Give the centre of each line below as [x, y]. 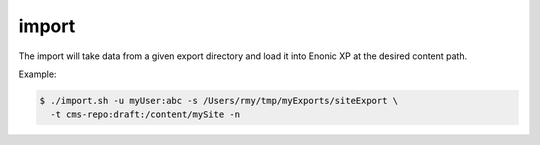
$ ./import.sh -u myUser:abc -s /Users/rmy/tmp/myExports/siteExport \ [219, 100]
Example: [37, 74]
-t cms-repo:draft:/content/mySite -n [145, 114]
